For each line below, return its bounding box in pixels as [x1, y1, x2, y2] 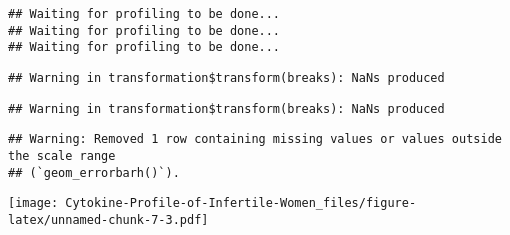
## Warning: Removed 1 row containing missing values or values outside [8, 132, 502, 147]
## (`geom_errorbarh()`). [8, 165, 180, 180]
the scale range [8, 148, 116, 163]
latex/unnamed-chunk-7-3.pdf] [8, 212, 209, 227]
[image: [8, 196, 59, 211]
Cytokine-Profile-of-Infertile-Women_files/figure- [65, 196, 417, 211]
